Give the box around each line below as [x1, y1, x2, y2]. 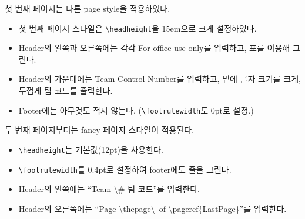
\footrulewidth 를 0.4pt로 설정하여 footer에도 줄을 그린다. [18, 163, 232, 175]
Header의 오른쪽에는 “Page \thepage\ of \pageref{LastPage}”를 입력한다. [18, 202, 287, 214]
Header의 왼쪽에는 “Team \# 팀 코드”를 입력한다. [18, 183, 200, 195]
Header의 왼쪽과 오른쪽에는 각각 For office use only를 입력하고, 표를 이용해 [18, 42, 290, 54]
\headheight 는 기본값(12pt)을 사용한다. [18, 143, 163, 155]
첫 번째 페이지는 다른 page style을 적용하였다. [5, 2, 170, 14]
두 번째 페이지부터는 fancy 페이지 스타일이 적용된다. [5, 124, 195, 136]
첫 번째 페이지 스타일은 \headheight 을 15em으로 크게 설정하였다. [18, 22, 257, 34]
